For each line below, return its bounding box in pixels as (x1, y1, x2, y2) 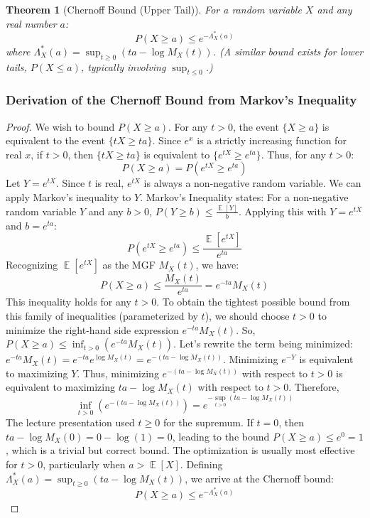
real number (6, 16, 57, 31)
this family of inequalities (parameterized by (6, 308, 198, 323)
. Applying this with (238, 203, 327, 218)
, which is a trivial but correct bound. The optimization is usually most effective (6, 443, 355, 458)
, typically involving (80, 59, 166, 74)
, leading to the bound (172, 428, 270, 443)
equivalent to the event (6, 133, 105, 148)
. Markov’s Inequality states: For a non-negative (140, 190, 349, 205)
